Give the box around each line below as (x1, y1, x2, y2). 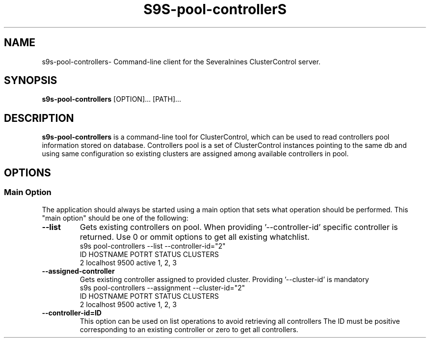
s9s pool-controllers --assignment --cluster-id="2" (80, 283, 245, 292)
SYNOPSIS (4, 74, 57, 87)
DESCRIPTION (4, 112, 74, 124)
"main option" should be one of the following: (42, 213, 188, 222)
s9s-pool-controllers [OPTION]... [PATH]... (42, 95, 182, 104)
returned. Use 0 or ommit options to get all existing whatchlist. (80, 231, 310, 242)
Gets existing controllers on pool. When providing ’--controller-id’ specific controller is (80, 222, 398, 232)
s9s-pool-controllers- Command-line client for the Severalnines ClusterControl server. (42, 57, 321, 66)
